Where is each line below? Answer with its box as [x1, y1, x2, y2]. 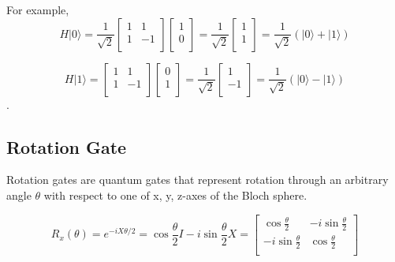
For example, [6, 2, 69, 17]
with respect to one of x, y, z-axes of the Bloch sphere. [43, 186, 307, 203]
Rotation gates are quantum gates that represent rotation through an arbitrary [6, 171, 389, 188]
